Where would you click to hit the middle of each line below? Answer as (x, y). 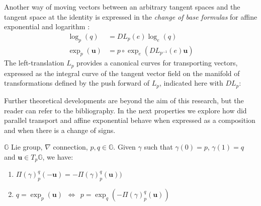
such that (158, 147)
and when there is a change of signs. (60, 130)
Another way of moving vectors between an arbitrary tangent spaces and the (122, 7)
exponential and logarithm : (47, 26)
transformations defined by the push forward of (77, 83)
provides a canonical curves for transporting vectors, (157, 63)
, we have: (58, 156)
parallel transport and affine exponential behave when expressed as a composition (130, 120)
